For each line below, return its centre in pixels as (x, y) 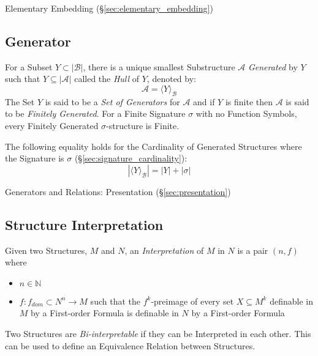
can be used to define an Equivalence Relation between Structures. (130, 345)
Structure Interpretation (84, 224)
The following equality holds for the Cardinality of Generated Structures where (153, 146)
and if (204, 101)
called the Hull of (107, 79)
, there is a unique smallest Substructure (159, 66)
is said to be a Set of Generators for (112, 101)
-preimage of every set (192, 301)
